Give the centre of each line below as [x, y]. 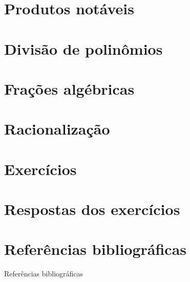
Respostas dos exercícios [92, 209]
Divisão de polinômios [83, 48]
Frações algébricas [69, 88]
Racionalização [57, 129]
